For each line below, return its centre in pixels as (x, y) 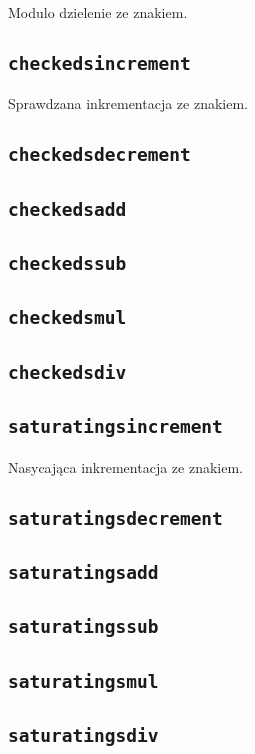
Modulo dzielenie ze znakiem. (98, 12)
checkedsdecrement (99, 155)
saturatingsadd (83, 572)
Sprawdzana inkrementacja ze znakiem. (128, 103)
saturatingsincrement (115, 427)
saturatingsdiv (83, 735)
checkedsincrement (99, 63)
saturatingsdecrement (115, 518)
